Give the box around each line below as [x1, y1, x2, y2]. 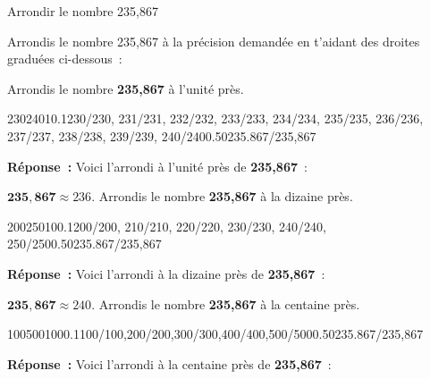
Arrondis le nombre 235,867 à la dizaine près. [98, 187, 353, 206]
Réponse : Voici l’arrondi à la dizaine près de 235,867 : [7, 264, 325, 282]
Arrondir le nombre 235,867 [7, 2, 158, 20]
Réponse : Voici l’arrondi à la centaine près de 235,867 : [7, 354, 332, 373]
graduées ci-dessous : [7, 49, 122, 68]
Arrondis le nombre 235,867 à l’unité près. [7, 79, 244, 97]
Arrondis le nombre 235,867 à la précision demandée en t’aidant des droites [7, 31, 420, 50]
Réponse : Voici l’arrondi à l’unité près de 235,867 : [7, 156, 308, 175]
